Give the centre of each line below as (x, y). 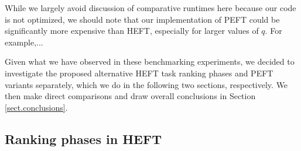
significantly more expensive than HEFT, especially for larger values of (132, 31)
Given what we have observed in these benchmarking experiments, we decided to (150, 62)
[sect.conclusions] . (36, 107)
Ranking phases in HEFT (83, 138)
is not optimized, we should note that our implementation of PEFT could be (142, 19)
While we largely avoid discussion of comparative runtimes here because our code (150, 8)
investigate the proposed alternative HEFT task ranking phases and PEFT (139, 73)
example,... (24, 42)
